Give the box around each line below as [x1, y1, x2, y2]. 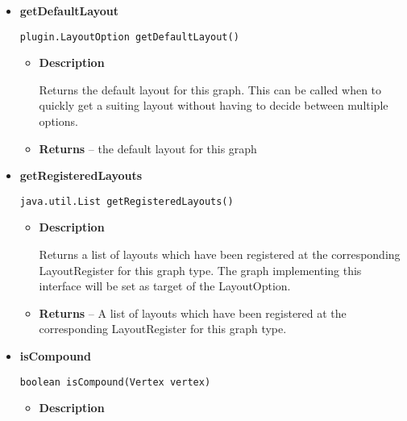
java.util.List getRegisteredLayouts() [19, 195, 234, 207]
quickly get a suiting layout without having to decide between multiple [39, 97, 388, 114]
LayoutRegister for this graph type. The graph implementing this [39, 261, 362, 278]
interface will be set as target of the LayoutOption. [39, 277, 291, 294]
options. [39, 113, 78, 130]
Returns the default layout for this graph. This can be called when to [39, 81, 382, 98]
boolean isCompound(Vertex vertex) [19, 376, 211, 388]
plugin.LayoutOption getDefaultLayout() [19, 31, 239, 43]
